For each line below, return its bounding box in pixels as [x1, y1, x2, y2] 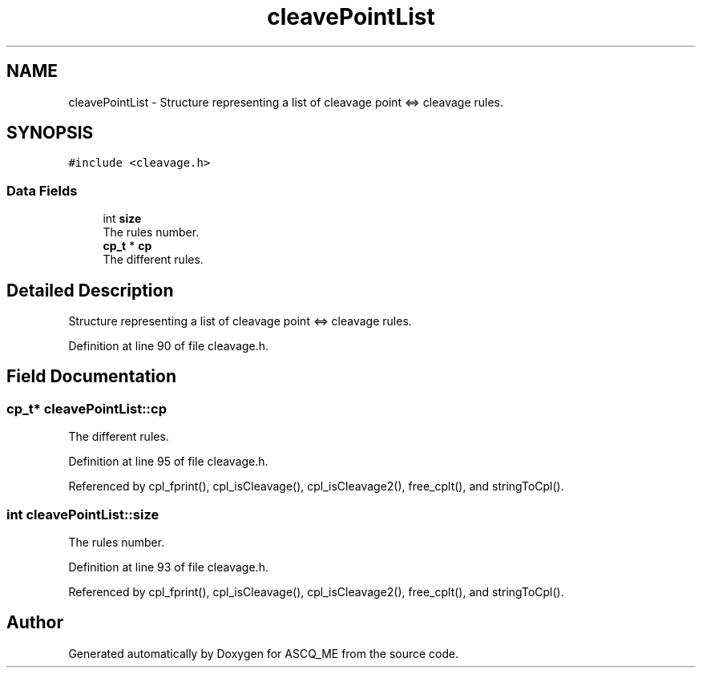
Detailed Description [6, 280, 174, 301]
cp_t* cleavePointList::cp [6, 400, 167, 417]
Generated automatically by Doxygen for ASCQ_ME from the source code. [68, 646, 459, 660]
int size [103, 212, 142, 226]
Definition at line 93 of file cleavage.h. [68, 560, 268, 574]
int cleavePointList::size [6, 506, 159, 523]
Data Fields [6, 182, 78, 199]
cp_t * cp [103, 239, 152, 253]
